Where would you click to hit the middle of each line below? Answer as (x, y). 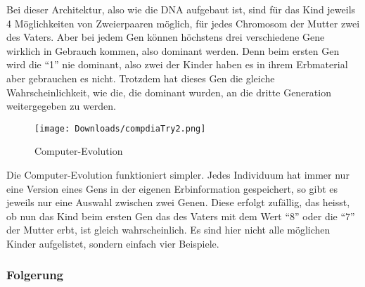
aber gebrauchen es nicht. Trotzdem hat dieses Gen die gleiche (141, 78)
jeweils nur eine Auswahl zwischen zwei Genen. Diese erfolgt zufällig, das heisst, (178, 202)
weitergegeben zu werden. (62, 106)
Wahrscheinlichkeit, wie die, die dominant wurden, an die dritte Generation (169, 92)
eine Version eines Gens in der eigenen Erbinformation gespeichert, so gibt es (172, 188)
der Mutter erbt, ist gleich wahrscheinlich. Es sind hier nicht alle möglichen (168, 230)
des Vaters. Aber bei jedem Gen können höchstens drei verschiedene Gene (166, 37)
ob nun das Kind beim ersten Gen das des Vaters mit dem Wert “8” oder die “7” (181, 216)
